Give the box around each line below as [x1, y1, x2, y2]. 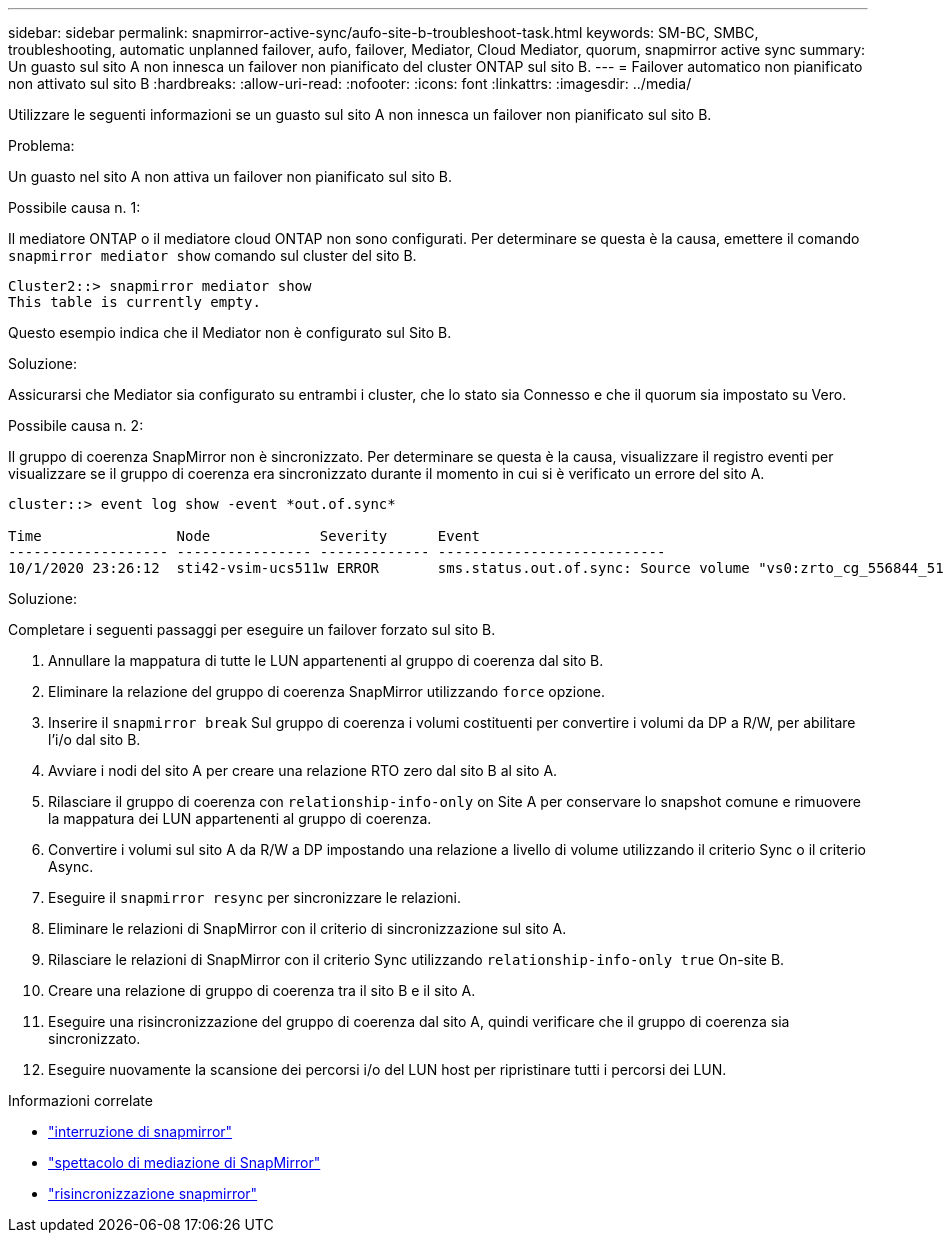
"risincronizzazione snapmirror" [48, 1185, 258, 1202]
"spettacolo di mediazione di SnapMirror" [48, 1154, 321, 1171]
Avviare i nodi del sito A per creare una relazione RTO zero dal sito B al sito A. [48, 762, 558, 779]
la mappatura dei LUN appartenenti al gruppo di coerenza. [48, 810, 432, 827]
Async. [48, 858, 94, 875]
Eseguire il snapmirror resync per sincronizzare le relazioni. [48, 889, 462, 906]
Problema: [8, 137, 75, 154]
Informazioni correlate [8, 1092, 153, 1109]
